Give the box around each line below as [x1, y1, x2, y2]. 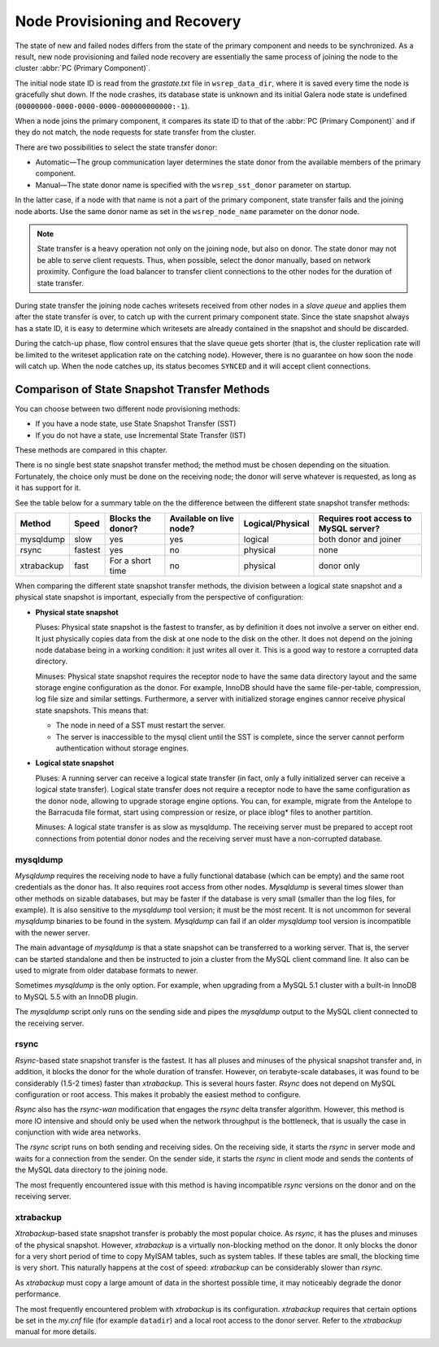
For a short [109, 554, 152, 566]
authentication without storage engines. [55, 743, 189, 753]
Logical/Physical [243, 518, 310, 529]
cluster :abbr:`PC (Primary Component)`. [15, 63, 150, 73]
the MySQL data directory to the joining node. [15, 1165, 168, 1175]
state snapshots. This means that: [35, 705, 149, 715]
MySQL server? [318, 523, 380, 534]
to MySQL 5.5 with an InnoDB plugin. [15, 991, 138, 1001]
